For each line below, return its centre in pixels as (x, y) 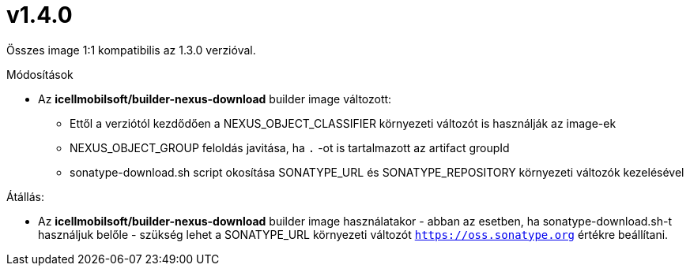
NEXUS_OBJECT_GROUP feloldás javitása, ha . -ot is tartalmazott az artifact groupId (290, 147)
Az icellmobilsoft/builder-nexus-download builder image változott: (215, 99)
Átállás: (25, 196)
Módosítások (40, 74)
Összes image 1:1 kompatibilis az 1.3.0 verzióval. (131, 50)
